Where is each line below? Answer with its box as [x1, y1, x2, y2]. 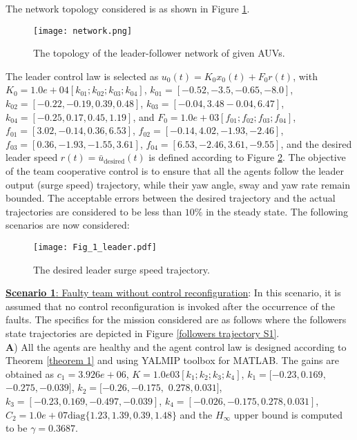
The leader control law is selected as [6, 68, 159, 83]
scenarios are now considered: [6, 218, 130, 232]
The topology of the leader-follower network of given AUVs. [33, 46, 285, 60]
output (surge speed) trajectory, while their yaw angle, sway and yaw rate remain [6, 177, 351, 191]
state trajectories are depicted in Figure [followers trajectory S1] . [6, 326, 280, 340]
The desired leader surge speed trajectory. [33, 262, 210, 276]
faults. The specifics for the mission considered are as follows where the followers [6, 312, 347, 327]
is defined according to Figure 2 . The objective [148, 150, 346, 164]
